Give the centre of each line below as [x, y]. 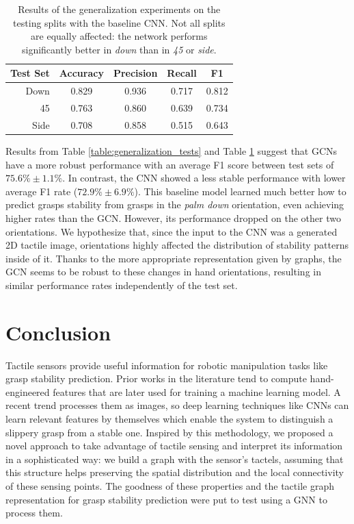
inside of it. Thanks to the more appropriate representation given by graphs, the [174, 258]
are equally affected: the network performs [119, 36]
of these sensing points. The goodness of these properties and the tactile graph [170, 486]
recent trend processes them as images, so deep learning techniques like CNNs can [177, 405]
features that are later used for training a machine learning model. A [197, 391]
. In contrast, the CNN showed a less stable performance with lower [204, 178]
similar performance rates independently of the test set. [122, 285]
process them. [34, 513]
